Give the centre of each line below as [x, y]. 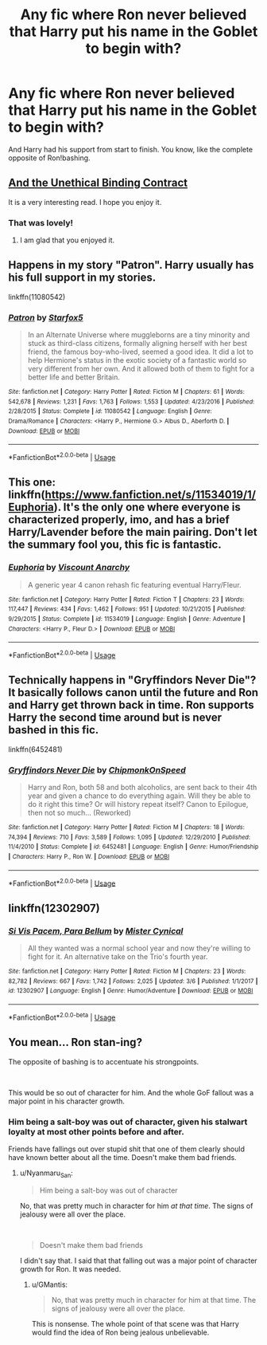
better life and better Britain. [74, 377]
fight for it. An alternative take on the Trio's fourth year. [118, 957]
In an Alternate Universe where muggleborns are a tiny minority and [139, 335]
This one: [32, 483]
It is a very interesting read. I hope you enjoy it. [85, 202]
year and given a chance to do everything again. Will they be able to [139, 796]
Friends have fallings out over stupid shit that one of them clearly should [126, 1149]
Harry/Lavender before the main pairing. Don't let [133, 532]
